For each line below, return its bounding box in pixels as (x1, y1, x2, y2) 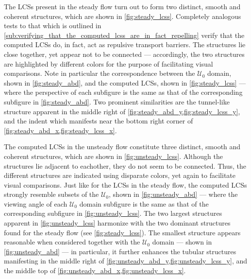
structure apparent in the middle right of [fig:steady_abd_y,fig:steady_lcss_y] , (4, 106, 240, 116)
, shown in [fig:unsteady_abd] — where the (109, 189, 238, 199)
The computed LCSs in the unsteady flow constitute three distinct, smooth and (4, 141, 241, 152)
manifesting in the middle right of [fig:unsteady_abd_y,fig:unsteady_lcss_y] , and (4, 256, 248, 266)
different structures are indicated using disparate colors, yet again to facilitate (4, 170, 236, 180)
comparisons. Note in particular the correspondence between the (4, 68, 195, 78)
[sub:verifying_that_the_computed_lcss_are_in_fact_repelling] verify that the (4, 30, 245, 40)
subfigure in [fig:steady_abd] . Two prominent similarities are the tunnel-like (4, 96, 230, 106)
